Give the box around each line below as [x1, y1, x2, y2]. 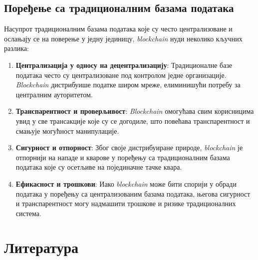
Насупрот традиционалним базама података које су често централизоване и [4, 23, 233, 34]
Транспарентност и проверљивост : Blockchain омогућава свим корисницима [15, 106, 254, 116]
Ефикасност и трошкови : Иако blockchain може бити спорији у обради [15, 178, 237, 189]
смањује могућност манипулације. [15, 125, 119, 136]
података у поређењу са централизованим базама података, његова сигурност [15, 188, 251, 199]
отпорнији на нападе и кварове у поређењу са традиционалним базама [15, 152, 230, 162]
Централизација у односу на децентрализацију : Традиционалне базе [15, 59, 233, 70]
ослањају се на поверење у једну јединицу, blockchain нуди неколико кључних [4, 33, 243, 43]
